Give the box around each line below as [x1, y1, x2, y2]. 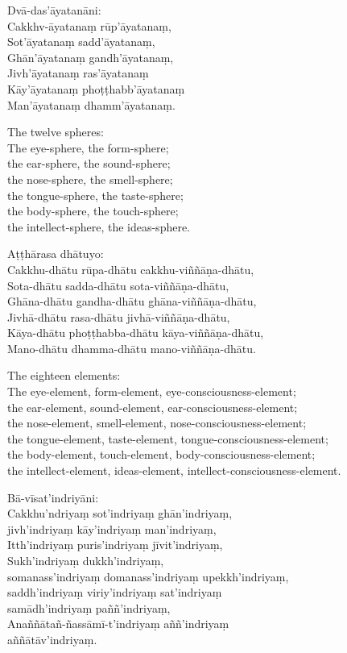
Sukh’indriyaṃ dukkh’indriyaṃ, [7, 552, 164, 568]
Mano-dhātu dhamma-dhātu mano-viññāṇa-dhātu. [7, 339, 256, 356]
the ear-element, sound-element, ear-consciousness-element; [7, 398, 298, 415]
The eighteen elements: [7, 367, 121, 384]
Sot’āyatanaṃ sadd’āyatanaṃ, [7, 33, 155, 50]
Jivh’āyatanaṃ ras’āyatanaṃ [7, 64, 149, 81]
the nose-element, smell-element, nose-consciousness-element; [7, 414, 307, 431]
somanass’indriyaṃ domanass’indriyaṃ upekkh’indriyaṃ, [7, 568, 289, 584]
